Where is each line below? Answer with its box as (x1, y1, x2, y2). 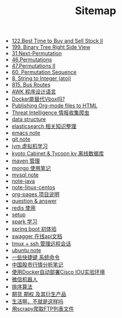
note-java (11, 178, 35, 185)
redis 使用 (11, 204, 36, 211)
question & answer (11, 197, 57, 204)
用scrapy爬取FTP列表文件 (11, 305, 74, 313)
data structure (11, 116, 46, 123)
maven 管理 (11, 157, 40, 164)
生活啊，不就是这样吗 (11, 298, 63, 305)
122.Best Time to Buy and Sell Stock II (11, 37, 104, 45)
